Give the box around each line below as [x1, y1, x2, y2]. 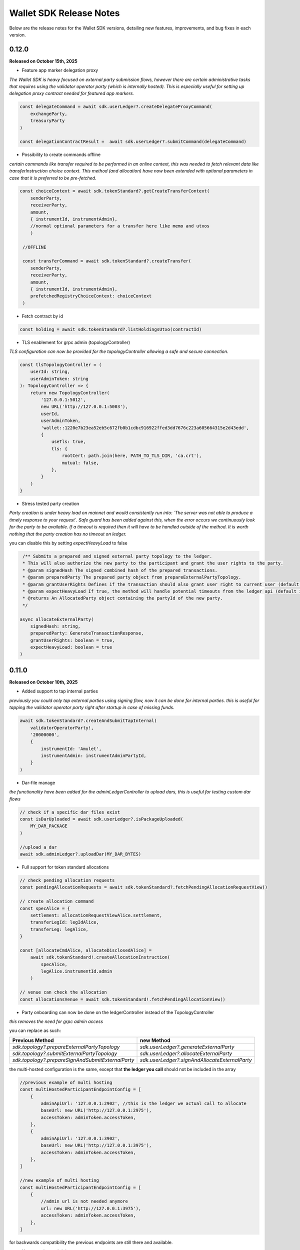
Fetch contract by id [21, 313, 63, 319]
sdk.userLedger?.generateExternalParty [139, 1043, 234, 1050]
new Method [139, 1036, 170, 1043]
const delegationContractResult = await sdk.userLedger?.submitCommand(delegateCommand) [19, 139, 247, 144]
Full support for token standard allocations [21, 864, 109, 870]
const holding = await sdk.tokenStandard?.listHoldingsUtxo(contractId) [19, 326, 202, 332]
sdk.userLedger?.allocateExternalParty [139, 1050, 232, 1057]
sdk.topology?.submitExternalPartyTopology [12, 1050, 117, 1057]
